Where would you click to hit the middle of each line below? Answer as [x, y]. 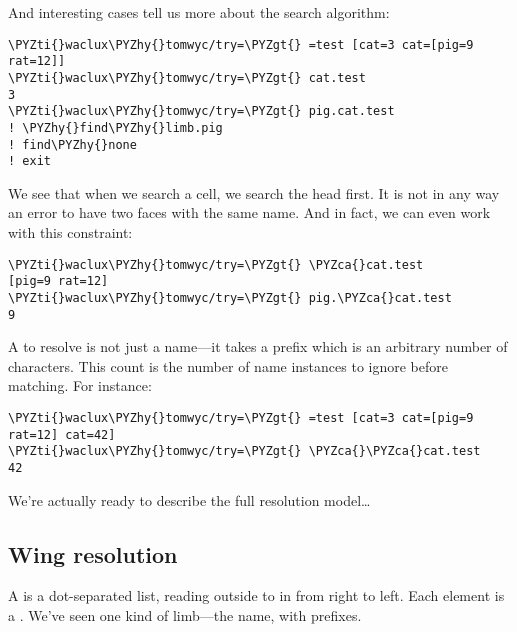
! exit [29, 161]
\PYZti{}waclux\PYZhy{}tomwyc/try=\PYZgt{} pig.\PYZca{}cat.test [230, 297]
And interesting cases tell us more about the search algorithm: [199, 12]
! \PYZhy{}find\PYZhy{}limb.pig [115, 127]
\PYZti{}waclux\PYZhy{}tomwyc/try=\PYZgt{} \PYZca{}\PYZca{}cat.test [244, 451]
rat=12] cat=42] [62, 434]
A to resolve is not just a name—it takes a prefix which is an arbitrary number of [258, 346]
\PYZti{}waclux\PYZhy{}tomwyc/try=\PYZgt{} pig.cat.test [201, 111]
